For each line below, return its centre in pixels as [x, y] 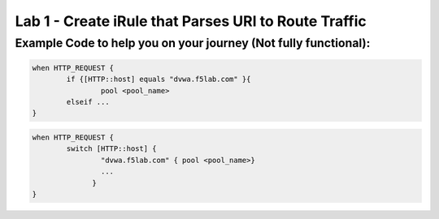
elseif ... [88, 102]
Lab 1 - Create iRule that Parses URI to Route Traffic [191, 21]
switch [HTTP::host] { [112, 149]
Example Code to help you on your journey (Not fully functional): [193, 43]
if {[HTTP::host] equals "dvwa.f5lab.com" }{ [159, 79]
